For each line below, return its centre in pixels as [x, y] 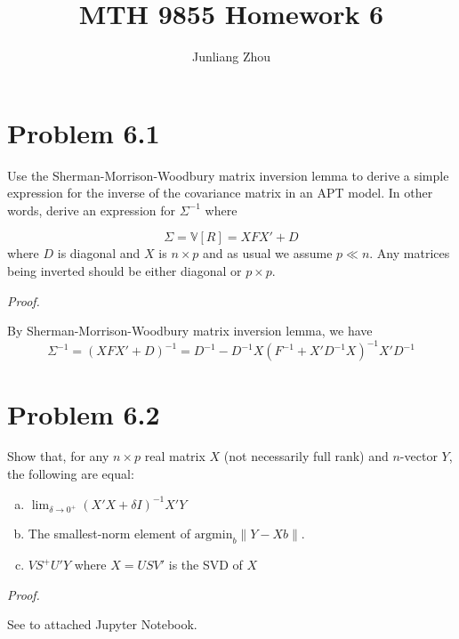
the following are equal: [71, 474]
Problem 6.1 [84, 132]
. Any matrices [410, 253]
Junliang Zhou [231, 57]
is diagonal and [99, 253]
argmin [213, 535]
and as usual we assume [268, 253]
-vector [419, 456]
